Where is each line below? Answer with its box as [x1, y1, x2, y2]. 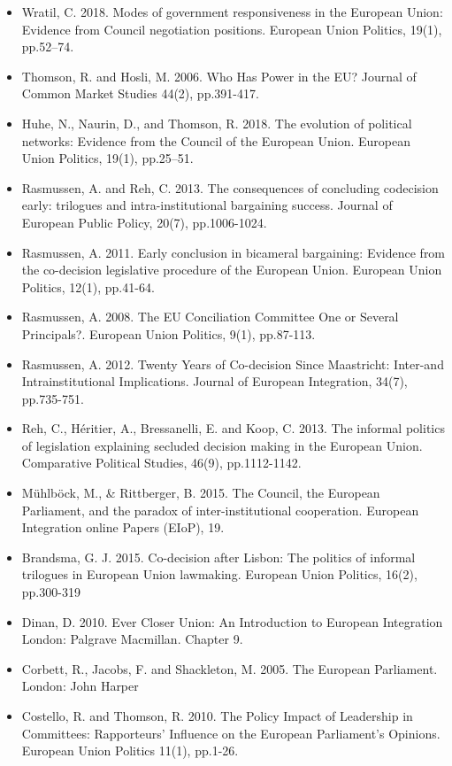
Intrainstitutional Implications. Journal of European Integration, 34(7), [21, 372, 408, 391]
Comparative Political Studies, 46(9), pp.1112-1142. [21, 453, 302, 472]
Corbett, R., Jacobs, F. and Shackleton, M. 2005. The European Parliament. [21, 659, 438, 677]
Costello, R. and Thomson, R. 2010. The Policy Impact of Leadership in [21, 707, 413, 724]
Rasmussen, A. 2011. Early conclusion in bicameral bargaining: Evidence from [21, 243, 446, 261]
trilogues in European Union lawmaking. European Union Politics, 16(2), [21, 565, 418, 584]
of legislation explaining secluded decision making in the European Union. [21, 436, 423, 454]
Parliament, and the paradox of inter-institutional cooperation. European [21, 500, 419, 519]
